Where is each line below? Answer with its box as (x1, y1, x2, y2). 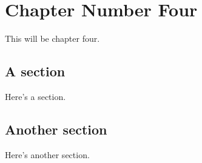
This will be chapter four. (5, 32, 100, 45)
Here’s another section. (5, 148, 90, 161)
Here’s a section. (5, 90, 66, 102)
